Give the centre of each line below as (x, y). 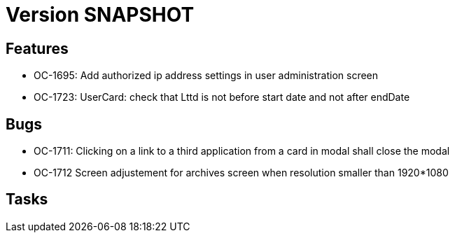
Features (37, 48)
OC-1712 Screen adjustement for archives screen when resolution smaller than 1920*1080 (241, 173)
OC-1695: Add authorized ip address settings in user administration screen (206, 76)
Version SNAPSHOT (100, 15)
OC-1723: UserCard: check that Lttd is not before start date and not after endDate (222, 97)
